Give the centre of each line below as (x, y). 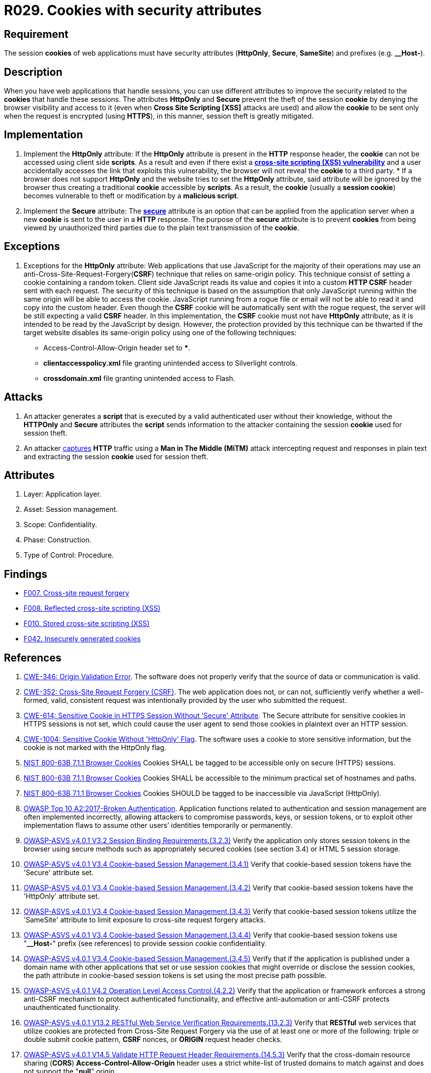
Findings (26, 574)
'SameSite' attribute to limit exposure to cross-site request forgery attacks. (145, 920)
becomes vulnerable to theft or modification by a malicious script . (131, 195)
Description (33, 72)
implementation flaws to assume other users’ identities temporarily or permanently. (158, 825)
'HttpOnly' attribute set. (62, 896)
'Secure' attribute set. (59, 873)
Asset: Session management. (71, 509)
